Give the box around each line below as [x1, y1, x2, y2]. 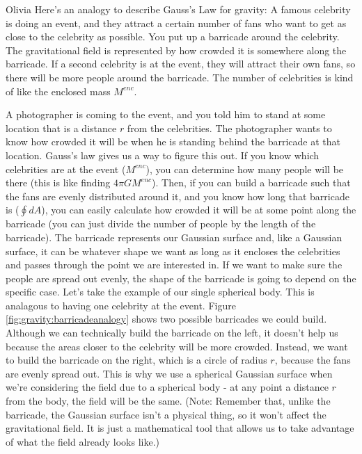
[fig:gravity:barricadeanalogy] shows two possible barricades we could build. [6, 311, 327, 326]
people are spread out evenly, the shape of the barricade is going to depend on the [6, 270, 356, 285]
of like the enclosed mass [6, 83, 111, 98]
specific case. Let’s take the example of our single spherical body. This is [6, 284, 315, 299]
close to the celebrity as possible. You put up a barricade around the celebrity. [6, 29, 340, 44]
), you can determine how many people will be [145, 161, 344, 176]
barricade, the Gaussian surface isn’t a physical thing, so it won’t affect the [6, 407, 326, 421]
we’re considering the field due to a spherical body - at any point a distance [6, 380, 329, 394]
